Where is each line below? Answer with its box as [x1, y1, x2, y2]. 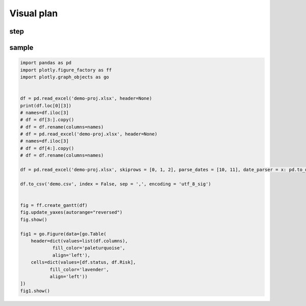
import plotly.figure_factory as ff [20, 67, 112, 73]
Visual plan [9, 8, 58, 19]
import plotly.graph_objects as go [20, 74, 109, 80]
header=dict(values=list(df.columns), [31, 238, 128, 244]
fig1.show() [20, 288, 50, 294]
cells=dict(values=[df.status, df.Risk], [31, 260, 136, 265]
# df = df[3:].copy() [20, 117, 74, 123]
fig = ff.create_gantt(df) [20, 202, 88, 208]
